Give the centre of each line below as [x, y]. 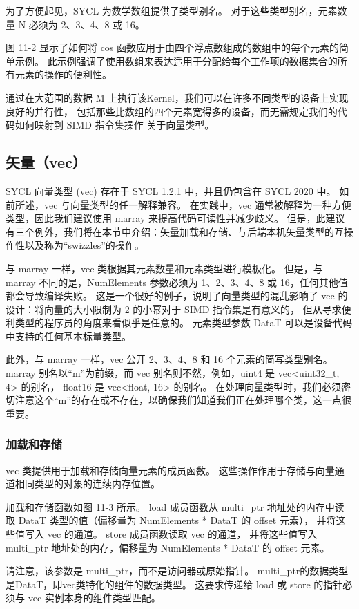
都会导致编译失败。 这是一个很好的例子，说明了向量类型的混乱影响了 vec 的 [177, 296]
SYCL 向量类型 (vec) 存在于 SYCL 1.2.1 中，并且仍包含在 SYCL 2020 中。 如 [177, 190]
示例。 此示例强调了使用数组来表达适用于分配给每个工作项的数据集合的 [176, 60]
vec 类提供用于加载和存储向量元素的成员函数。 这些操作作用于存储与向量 [170, 470]
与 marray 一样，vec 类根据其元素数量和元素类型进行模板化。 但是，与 [164, 268]
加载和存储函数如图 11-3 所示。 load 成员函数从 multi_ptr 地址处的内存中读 [175, 506]
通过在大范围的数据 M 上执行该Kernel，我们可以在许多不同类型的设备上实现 [177, 97]
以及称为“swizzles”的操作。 [84, 245]
